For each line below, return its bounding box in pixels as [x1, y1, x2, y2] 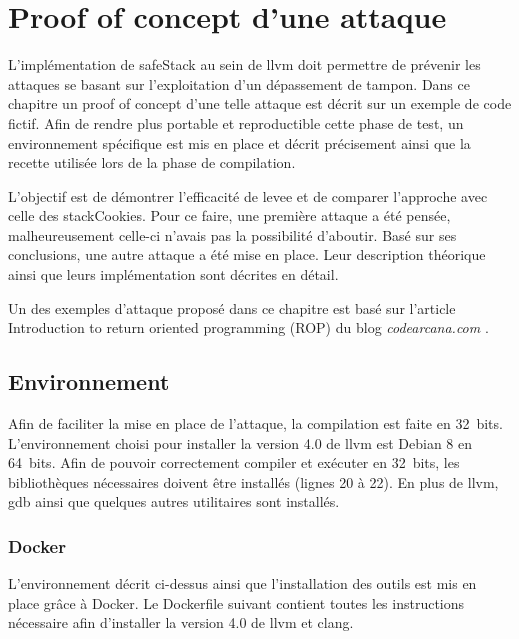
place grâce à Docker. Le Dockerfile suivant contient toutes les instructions [8, 592, 465, 613]
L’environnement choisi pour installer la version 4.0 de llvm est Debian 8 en [8, 432, 473, 453]
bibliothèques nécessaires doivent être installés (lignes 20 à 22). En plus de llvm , [8, 471, 499, 492]
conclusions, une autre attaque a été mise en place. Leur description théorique [8, 244, 486, 265]
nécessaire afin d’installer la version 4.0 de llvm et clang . [8, 612, 354, 633]
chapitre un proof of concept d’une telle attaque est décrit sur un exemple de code [8, 93, 512, 114]
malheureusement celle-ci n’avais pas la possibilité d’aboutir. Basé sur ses [8, 224, 457, 245]
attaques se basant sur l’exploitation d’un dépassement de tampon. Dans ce [8, 73, 470, 94]
